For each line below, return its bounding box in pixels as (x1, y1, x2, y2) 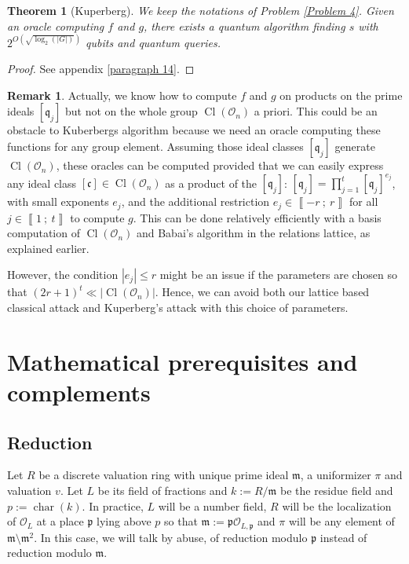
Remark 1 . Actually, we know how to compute (7, 86, 237, 103)
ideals (7, 103, 35, 119)
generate (334, 138, 375, 155)
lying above (97, 513, 152, 529)
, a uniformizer (300, 467, 371, 483)
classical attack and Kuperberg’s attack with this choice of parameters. (7, 298, 349, 315)
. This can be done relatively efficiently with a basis (133, 209, 382, 225)
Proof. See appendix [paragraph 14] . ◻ (7, 60, 195, 77)
